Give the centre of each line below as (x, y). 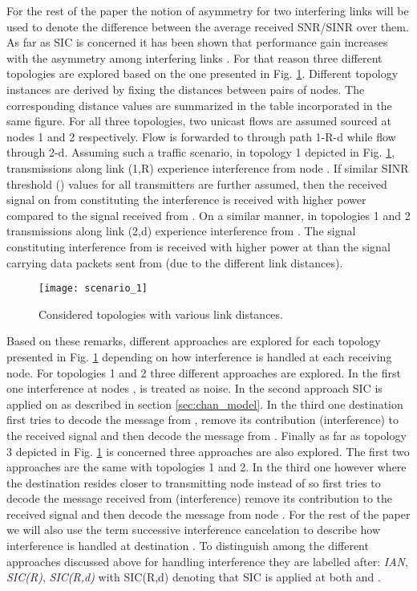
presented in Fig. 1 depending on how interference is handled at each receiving (199, 356)
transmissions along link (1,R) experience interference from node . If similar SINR (208, 167)
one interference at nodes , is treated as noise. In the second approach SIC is (194, 388)
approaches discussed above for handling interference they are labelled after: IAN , (207, 561)
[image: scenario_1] (93, 289)
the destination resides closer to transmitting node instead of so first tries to (194, 482)
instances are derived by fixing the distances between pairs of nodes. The (186, 89)
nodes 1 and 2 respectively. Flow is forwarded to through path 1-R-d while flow (201, 136)
